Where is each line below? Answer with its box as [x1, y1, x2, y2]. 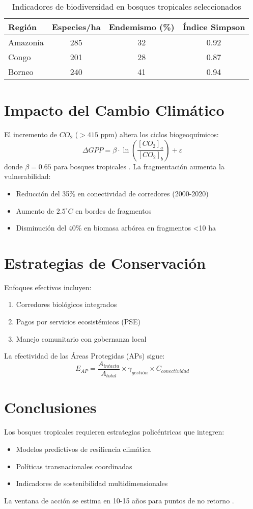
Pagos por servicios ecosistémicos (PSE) [16, 316, 140, 326]
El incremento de [4, 129, 58, 140]
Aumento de [16, 205, 54, 216]
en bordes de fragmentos [75, 205, 152, 216]
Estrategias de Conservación [4, 252, 206, 273]
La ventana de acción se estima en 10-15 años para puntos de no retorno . [4, 495, 234, 505]
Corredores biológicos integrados [16, 299, 117, 310]
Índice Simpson [182, 21, 245, 33]
